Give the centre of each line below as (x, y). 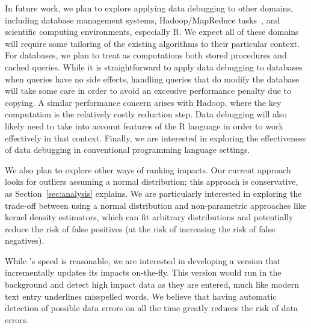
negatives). (25, 240)
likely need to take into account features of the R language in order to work (144, 125)
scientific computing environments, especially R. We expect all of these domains (152, 32)
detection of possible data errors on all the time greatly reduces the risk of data (152, 308)
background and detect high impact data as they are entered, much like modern (152, 284)
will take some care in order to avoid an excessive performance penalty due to (148, 91)
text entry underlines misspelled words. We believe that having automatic (141, 296)
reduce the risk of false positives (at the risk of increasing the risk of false (140, 228)
